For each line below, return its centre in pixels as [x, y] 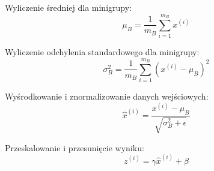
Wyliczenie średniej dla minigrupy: [68, 7]
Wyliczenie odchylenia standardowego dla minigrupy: [102, 52]
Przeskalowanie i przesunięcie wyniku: [75, 147]
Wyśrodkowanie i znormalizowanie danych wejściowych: [107, 96]
